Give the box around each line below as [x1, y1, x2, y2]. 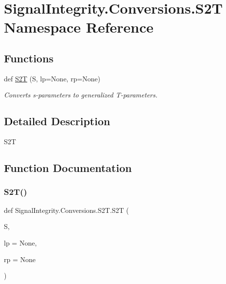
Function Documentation [4, 160, 132, 175]
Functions [4, 50, 54, 65]
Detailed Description [4, 114, 111, 129]
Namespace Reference [4, 17, 153, 37]
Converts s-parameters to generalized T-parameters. [4, 90, 158, 100]
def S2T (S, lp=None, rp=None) [4, 73, 101, 83]
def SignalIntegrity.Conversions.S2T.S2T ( [4, 205, 129, 215]
